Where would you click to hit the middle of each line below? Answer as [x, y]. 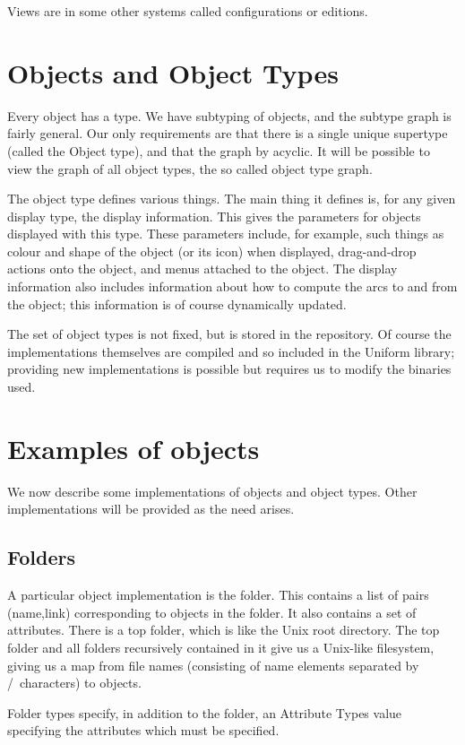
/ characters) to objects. [74, 683]
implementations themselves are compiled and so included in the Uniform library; [231, 351]
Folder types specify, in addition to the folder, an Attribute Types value [205, 712]
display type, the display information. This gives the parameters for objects [214, 216]
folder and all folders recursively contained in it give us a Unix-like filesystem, [221, 647]
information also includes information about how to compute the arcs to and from [232, 286]
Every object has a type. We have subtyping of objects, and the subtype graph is [229, 115]
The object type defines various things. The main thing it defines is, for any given [232, 199]
